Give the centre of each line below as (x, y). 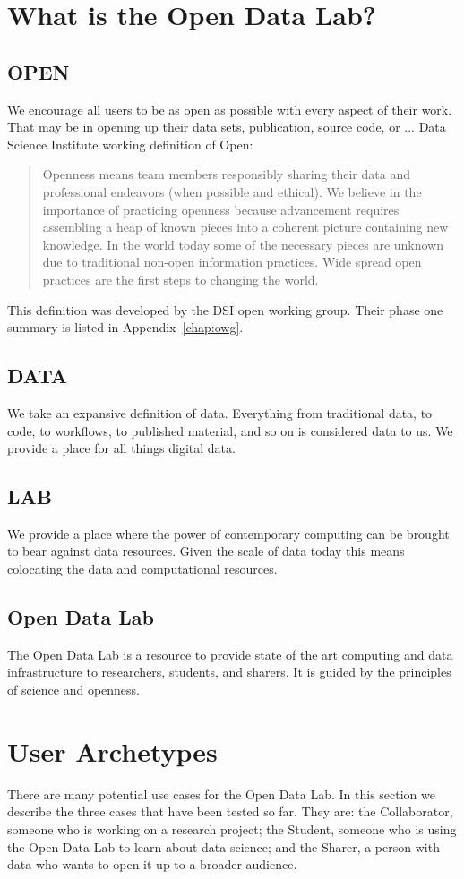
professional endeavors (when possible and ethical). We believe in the (232, 191)
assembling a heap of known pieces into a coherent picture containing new (245, 227)
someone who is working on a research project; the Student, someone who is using (232, 828)
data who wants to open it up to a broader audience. (152, 864)
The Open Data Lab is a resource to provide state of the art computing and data (230, 654)
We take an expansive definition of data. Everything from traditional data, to (220, 412)
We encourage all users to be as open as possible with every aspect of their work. (230, 109)
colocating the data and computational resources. (142, 569)
